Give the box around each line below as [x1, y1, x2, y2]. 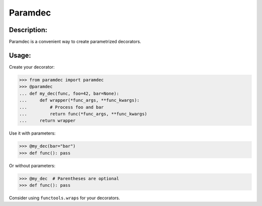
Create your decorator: [9, 64, 55, 70]
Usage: [9, 51, 32, 59]
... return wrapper [19, 118, 76, 123]
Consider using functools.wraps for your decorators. [9, 195, 120, 201]
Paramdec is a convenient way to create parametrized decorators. [9, 39, 142, 45]
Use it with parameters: [9, 130, 56, 136]
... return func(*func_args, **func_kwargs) [19, 111, 147, 117]
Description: [9, 26, 48, 34]
